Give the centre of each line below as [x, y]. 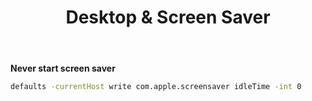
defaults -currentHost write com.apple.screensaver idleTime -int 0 [156, 87]
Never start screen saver [63, 68]
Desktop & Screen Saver [168, 17]
